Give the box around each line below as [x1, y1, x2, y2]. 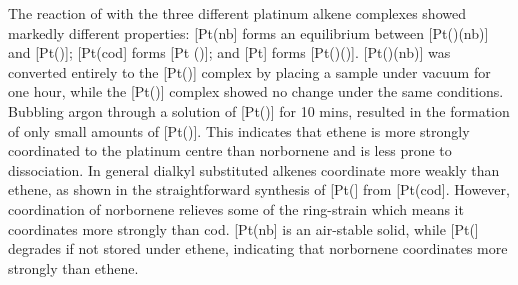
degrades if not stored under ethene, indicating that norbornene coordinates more [8, 238, 508, 259]
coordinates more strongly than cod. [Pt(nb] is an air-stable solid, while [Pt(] [8, 218, 479, 239]
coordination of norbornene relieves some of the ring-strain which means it [8, 198, 464, 219]
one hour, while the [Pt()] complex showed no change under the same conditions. [8, 81, 504, 102]
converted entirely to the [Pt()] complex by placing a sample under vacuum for [8, 61, 491, 82]
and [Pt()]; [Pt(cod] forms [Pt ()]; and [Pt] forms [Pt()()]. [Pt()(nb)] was [8, 42, 451, 63]
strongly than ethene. [8, 257, 139, 278]
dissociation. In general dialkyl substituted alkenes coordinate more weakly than [8, 159, 500, 180]
